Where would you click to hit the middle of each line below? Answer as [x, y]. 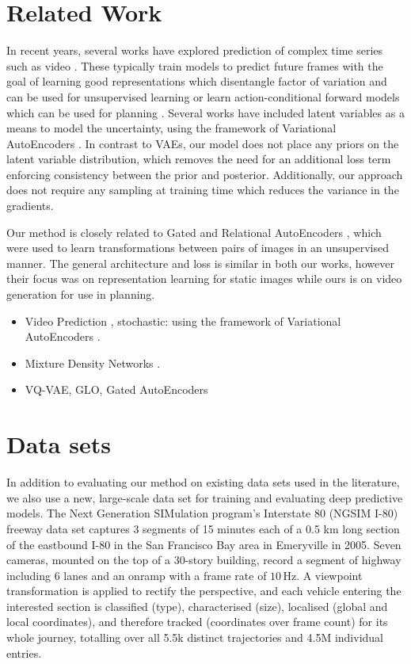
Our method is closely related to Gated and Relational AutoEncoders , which [194, 232]
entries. [24, 653]
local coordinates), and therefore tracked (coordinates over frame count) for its [197, 622]
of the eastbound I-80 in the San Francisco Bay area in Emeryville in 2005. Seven [204, 544]
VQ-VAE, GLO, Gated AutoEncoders [116, 389]
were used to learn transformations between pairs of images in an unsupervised [198, 248]
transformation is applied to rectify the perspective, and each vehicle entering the [204, 591]
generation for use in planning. [81, 294]
